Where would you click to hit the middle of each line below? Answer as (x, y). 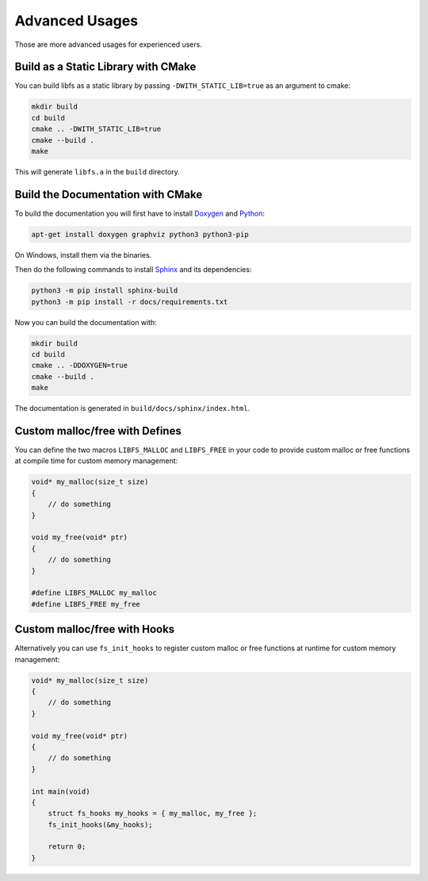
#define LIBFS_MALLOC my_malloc (94, 593)
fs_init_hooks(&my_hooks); (101, 824)
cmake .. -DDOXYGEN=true (80, 366)
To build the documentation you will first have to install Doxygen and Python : (140, 213)
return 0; (67, 847)
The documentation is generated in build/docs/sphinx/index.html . (132, 408)
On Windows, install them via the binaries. (83, 255)
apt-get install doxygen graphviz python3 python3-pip (140, 234)
